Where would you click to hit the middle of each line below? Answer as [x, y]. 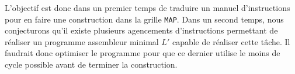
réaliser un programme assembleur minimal [82, 41]
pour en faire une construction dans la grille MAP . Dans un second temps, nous [144, 19]
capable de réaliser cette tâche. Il [231, 41]
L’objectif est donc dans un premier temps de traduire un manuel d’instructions [147, 8]
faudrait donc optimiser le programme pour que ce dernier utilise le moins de [143, 53]
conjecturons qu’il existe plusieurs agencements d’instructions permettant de [141, 30]
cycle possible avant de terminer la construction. [91, 64]
